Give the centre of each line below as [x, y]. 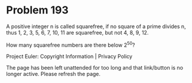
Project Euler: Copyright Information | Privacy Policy [69, 56]
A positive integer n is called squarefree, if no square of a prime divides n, [96, 26]
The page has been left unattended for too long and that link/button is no [95, 67]
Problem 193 [38, 10]
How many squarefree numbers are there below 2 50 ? [71, 44]
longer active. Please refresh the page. [53, 74]
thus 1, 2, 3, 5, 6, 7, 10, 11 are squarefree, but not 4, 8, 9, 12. [77, 32]
